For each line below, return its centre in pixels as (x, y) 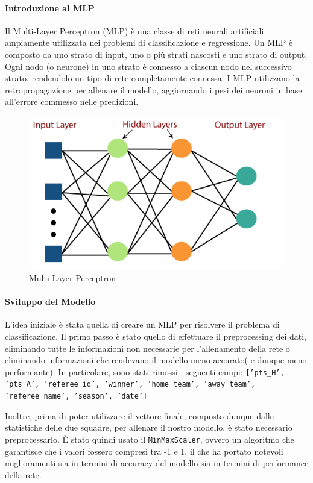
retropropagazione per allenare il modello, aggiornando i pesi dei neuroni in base (153, 89)
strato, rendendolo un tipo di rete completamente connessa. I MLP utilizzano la (152, 78)
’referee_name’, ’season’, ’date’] (76, 397)
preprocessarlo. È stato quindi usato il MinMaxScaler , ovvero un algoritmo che (150, 439)
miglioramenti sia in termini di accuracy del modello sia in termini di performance (157, 463)
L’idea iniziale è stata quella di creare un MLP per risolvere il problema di (142, 324)
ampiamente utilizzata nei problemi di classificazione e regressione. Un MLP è (149, 42)
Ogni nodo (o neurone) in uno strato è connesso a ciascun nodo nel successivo (148, 66)
